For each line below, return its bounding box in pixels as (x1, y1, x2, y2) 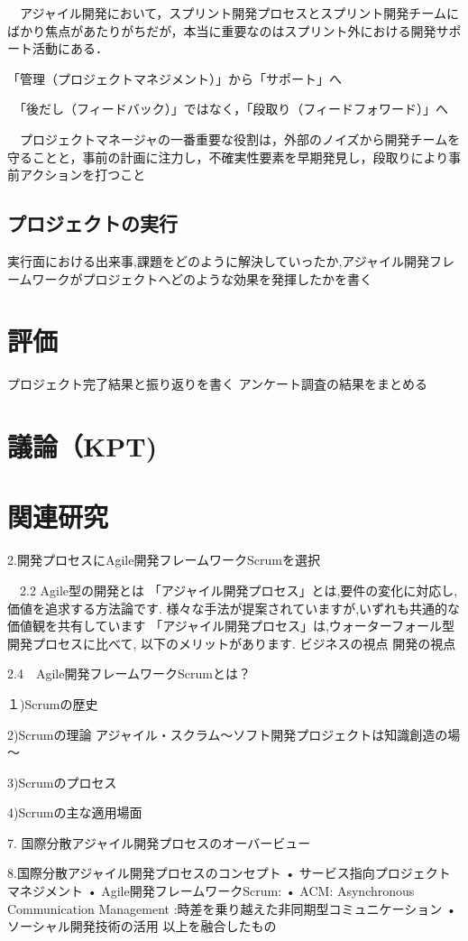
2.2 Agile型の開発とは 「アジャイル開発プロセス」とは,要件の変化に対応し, (19, 580, 458, 599)
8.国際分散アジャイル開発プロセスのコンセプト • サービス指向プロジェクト (7, 863, 451, 882)
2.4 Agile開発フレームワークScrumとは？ (7, 664, 251, 683)
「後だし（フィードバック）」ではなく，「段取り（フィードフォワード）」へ (19, 99, 449, 118)
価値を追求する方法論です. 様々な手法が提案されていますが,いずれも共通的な (7, 598, 461, 617)
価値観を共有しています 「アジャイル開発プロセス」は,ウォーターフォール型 (7, 616, 455, 635)
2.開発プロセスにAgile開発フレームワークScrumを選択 (7, 550, 320, 569)
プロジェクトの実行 (7, 209, 178, 237)
